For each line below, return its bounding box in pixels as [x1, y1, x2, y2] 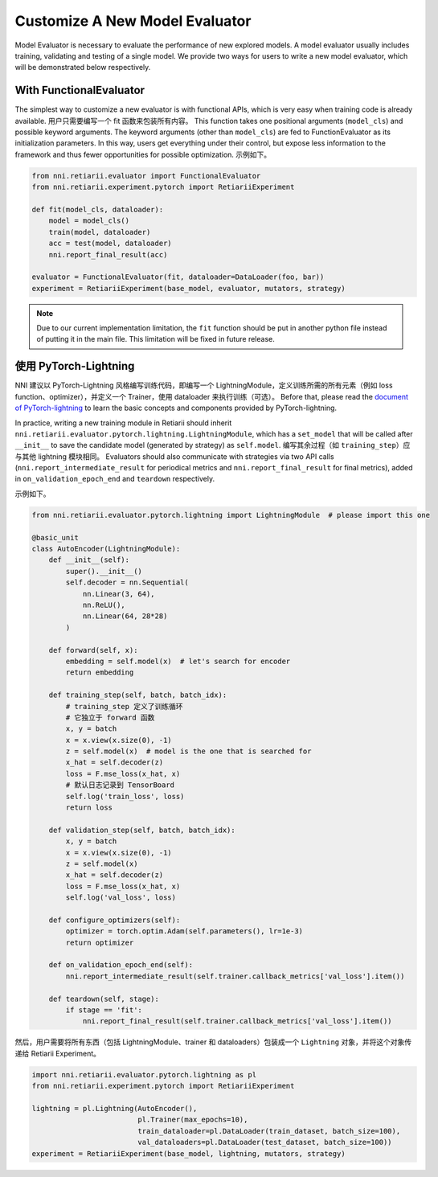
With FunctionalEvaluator [14, 84, 145, 97]
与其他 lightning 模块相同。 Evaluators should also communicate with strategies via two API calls [14, 451, 334, 461]
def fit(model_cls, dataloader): [31, 205, 164, 214]
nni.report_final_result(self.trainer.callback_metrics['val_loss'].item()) [82, 1017, 393, 1026]
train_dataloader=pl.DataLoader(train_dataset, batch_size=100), [137, 1126, 401, 1135]
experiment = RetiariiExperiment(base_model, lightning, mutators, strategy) [31, 1149, 346, 1158]
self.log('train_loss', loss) [65, 792, 185, 801]
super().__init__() [65, 567, 142, 576]
